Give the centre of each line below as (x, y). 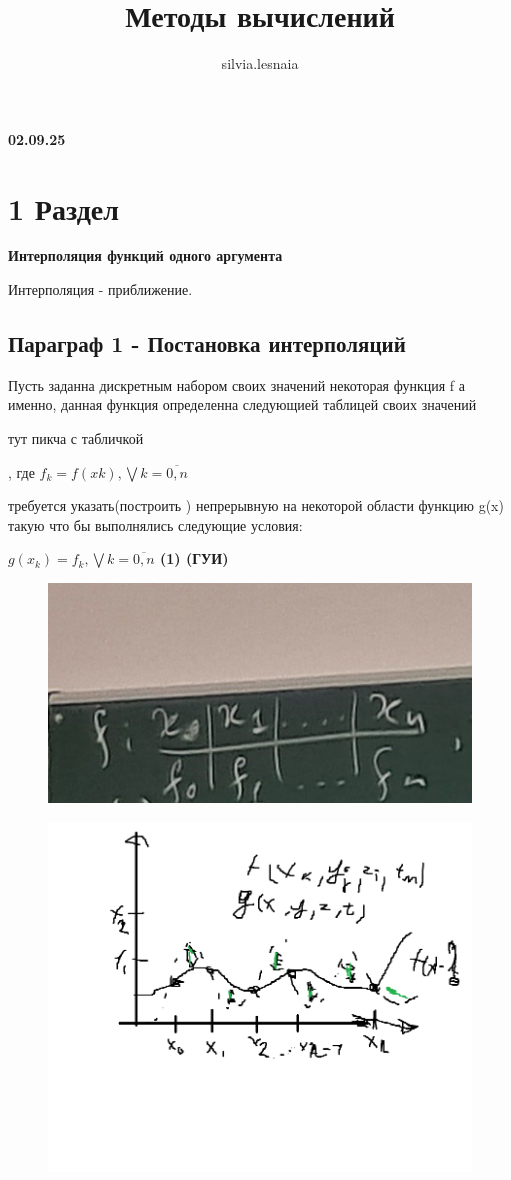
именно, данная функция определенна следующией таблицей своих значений (242, 404)
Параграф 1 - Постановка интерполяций (207, 343)
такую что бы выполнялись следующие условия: (155, 524)
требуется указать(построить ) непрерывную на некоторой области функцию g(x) (256, 505)
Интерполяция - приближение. (100, 289)
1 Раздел (63, 207)
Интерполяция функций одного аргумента (145, 255)
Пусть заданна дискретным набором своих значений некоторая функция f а (236, 384)
